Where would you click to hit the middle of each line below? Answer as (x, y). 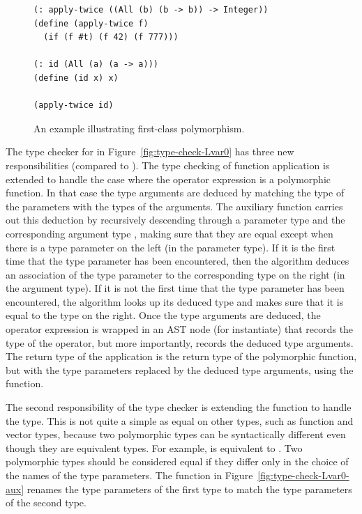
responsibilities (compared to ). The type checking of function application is (168, 165)
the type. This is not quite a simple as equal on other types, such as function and (180, 420)
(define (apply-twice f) (91, 23)
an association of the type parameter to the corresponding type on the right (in (175, 274)
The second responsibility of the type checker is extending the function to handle (179, 407)
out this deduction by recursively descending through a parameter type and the (175, 220)
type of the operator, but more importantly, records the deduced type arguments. (180, 342)
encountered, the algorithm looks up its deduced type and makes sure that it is (175, 301)
